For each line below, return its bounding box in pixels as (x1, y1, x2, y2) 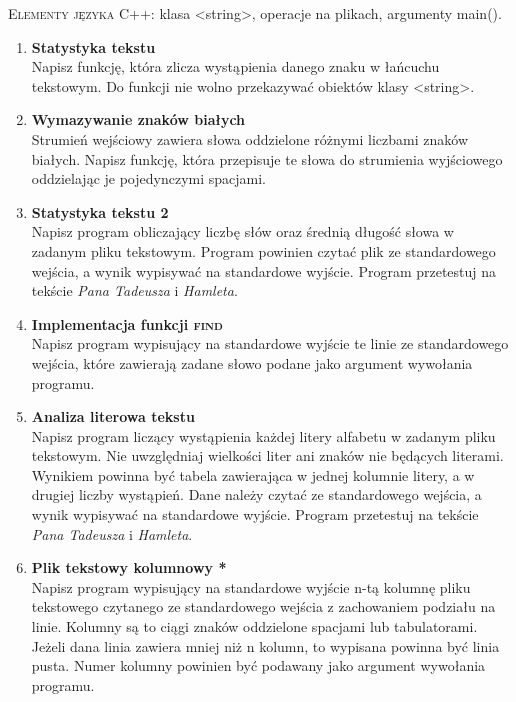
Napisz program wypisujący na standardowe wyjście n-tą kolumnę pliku (31, 576, 471, 597)
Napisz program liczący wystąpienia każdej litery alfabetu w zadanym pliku (31, 425, 496, 446)
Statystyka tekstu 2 (31, 201, 169, 222)
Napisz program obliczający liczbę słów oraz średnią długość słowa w (31, 221, 454, 242)
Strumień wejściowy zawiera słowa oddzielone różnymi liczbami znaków (31, 128, 468, 149)
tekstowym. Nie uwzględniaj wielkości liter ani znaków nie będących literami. (31, 445, 504, 466)
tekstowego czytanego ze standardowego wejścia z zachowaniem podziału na (31, 596, 496, 617)
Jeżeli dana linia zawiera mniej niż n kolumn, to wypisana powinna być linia (31, 635, 500, 656)
